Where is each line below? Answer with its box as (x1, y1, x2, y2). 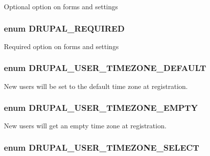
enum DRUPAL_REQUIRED (4, 22, 125, 34)
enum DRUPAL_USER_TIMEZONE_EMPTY (4, 102, 198, 114)
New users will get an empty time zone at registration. (4, 121, 167, 131)
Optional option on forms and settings (4, 1, 118, 11)
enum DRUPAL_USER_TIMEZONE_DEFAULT (4, 62, 207, 74)
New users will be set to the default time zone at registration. (4, 81, 188, 91)
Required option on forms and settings (4, 41, 119, 51)
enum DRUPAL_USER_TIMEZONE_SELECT (4, 141, 199, 153)
